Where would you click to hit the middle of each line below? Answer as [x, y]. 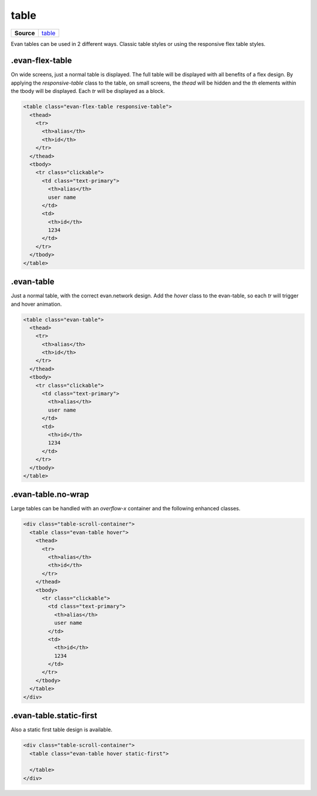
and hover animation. [36, 304]
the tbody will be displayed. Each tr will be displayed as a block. [88, 91]
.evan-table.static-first [54, 716]
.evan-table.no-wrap [50, 495]
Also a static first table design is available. [62, 730]
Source [25, 33]
